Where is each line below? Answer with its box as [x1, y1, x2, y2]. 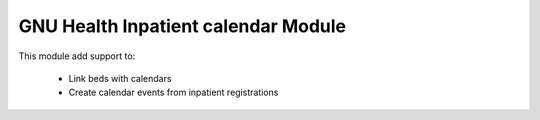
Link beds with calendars [68, 72, 172, 84]
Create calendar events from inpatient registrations [68, 86, 279, 99]
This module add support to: [18, 50, 136, 62]
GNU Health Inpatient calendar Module [18, 15, 347, 37]
